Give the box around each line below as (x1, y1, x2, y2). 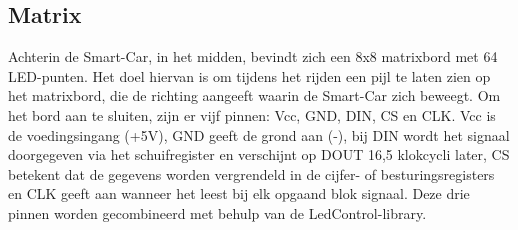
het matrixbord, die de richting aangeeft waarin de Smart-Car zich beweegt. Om (8, 85, 501, 106)
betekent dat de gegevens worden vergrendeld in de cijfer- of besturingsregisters (8, 163, 495, 184)
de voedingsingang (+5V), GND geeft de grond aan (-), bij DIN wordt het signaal (8, 124, 510, 145)
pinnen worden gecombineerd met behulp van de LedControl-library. (8, 202, 427, 223)
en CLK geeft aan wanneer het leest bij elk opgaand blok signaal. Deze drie (8, 183, 470, 204)
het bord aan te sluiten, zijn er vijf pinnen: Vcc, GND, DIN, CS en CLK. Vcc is (8, 104, 496, 125)
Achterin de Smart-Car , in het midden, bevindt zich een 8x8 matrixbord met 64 (8, 46, 498, 67)
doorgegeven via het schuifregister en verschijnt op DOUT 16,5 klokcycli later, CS (8, 144, 510, 165)
